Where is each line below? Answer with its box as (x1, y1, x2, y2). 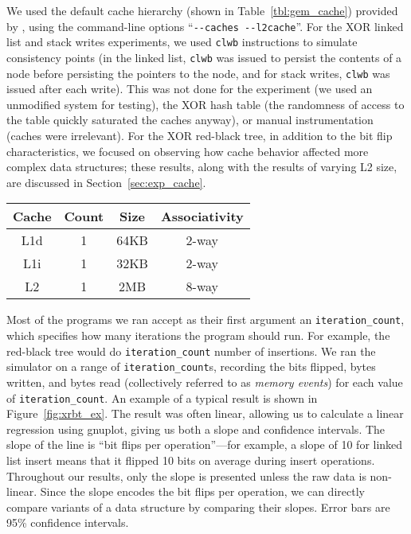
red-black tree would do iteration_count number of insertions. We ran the (6, 342, 376, 359)
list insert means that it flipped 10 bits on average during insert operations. (6, 451, 375, 468)
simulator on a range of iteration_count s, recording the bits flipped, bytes (6, 358, 376, 375)
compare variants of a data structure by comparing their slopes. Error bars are (6, 498, 390, 515)
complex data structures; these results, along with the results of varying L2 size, (6, 158, 397, 175)
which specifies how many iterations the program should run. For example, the (6, 327, 390, 344)
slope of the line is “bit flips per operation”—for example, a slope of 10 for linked (6, 436, 403, 453)
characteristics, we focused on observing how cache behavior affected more (6, 142, 369, 159)
